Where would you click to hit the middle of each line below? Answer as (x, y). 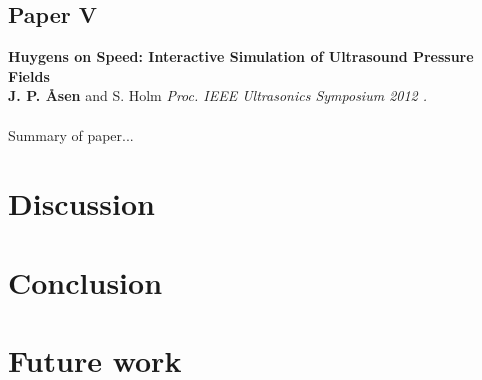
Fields (29, 75)
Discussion (81, 203)
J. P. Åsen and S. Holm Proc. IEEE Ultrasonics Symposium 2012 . (218, 95)
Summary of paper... (71, 134)
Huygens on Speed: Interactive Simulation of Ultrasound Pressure (241, 56)
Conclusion (85, 281)
